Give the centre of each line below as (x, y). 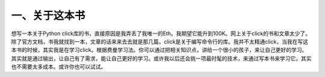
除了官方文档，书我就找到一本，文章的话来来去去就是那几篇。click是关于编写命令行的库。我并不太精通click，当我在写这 (159, 41)
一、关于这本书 (48, 16)
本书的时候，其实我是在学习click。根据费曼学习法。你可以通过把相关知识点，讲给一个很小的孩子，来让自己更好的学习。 (159, 50)
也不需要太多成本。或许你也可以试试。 (59, 67)
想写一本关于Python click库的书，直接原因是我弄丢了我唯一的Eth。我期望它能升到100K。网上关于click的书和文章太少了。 (161, 33)
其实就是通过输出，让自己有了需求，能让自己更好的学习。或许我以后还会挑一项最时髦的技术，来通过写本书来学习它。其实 (161, 58)
